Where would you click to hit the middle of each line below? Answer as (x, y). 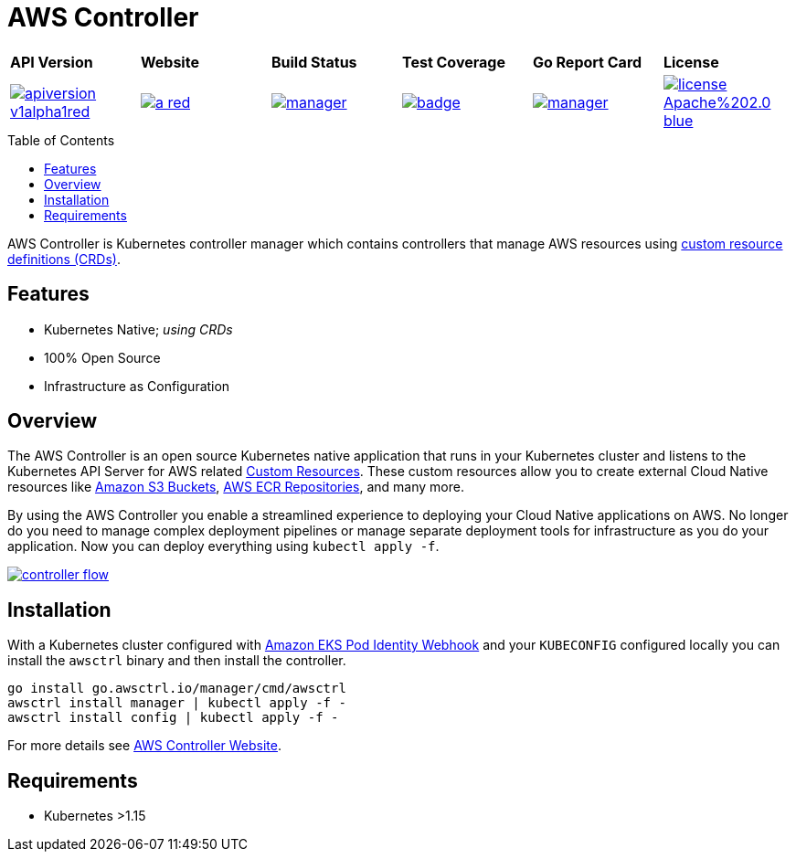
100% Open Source (102, 357)
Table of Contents (61, 140)
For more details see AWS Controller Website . (145, 746)
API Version (52, 62)
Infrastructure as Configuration (137, 386)
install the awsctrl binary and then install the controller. (177, 661)
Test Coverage (453, 62)
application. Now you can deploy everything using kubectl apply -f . (223, 546)
